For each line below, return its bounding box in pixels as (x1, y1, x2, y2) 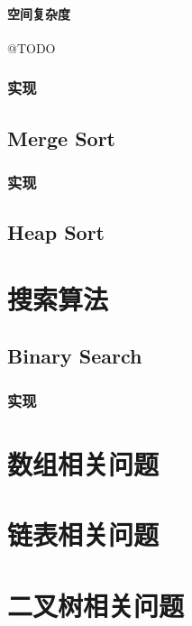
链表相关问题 (7, 516, 160, 553)
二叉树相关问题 (7, 586, 185, 623)
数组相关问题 (7, 445, 160, 482)
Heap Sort (7, 218, 105, 246)
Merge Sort (7, 124, 115, 152)
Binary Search (7, 342, 142, 370)
